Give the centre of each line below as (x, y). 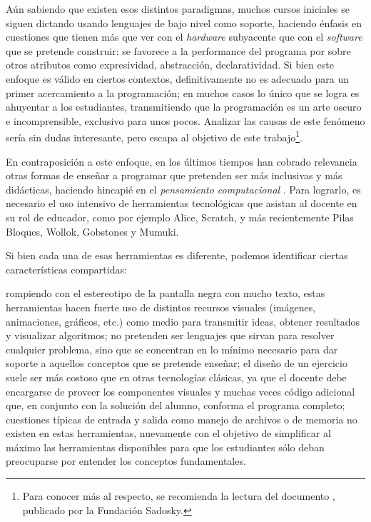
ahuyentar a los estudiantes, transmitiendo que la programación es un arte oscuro (184, 107)
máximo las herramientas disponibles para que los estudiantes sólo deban (165, 447)
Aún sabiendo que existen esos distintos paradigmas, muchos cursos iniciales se (178, 9)
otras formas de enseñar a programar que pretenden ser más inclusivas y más (174, 175)
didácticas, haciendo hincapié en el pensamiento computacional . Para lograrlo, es (183, 189)
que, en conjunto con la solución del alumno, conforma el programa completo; (176, 405)
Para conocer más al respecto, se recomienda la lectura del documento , (179, 496)
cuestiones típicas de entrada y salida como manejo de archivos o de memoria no (182, 419)
